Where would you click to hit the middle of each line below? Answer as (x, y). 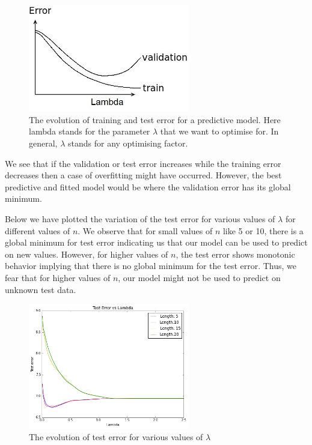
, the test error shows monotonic (235, 254)
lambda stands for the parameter (90, 131)
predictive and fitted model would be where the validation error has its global (148, 186)
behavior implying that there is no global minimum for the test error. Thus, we (151, 266)
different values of (38, 230)
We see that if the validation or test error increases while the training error (143, 163)
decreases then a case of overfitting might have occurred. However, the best (143, 175)
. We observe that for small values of (145, 230)
